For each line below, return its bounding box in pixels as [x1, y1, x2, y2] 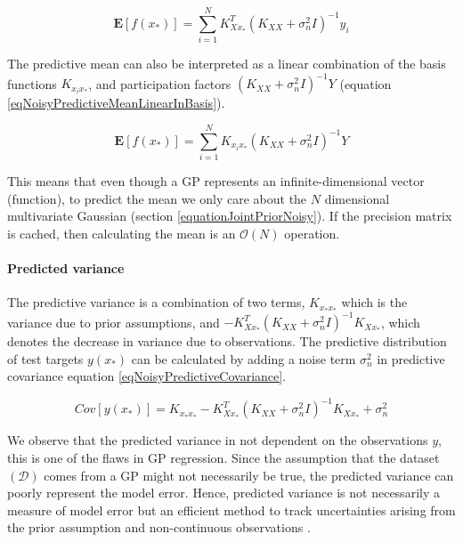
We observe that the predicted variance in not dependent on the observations [7, 431, 428, 449]
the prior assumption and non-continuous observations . [7, 518, 311, 537]
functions [7, 74, 57, 93]
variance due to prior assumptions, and [7, 312, 220, 331]
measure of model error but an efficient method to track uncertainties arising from [7, 500, 456, 519]
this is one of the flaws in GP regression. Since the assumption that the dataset [7, 449, 440, 467]
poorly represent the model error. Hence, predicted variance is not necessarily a [7, 483, 440, 502]
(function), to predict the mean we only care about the [7, 189, 307, 207]
